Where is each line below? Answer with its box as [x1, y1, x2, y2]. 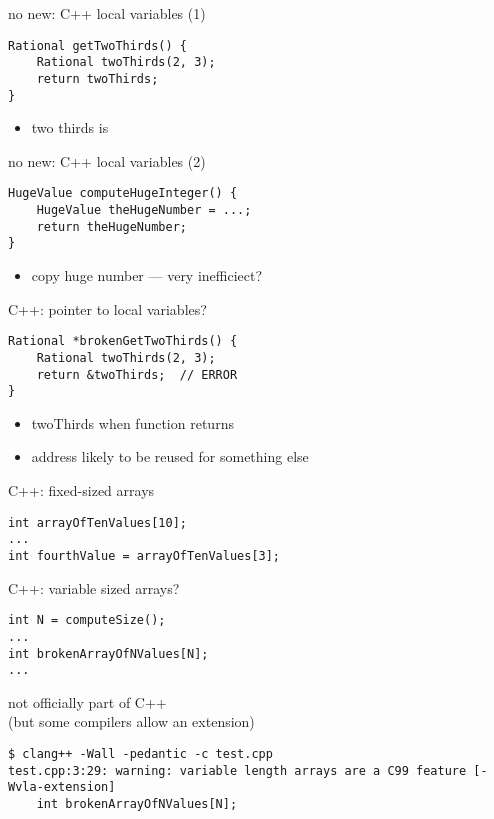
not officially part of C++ [8, 691, 167, 712]
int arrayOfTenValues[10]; [8, 515, 187, 530]
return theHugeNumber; [36, 219, 187, 234]
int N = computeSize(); [8, 613, 166, 628]
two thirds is [31, 117, 109, 138]
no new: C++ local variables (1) [8, 3, 206, 23]
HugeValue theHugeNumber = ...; [36, 203, 252, 218]
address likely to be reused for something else [31, 446, 309, 467]
